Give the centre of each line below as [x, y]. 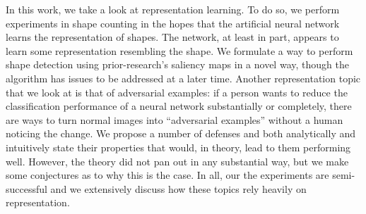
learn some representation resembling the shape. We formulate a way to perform [179, 50]
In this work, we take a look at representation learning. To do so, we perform [173, 9]
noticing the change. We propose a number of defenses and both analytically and [181, 133]
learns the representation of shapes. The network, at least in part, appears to [172, 37]
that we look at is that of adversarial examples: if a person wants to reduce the [177, 92]
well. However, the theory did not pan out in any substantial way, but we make [177, 161]
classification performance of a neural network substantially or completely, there [179, 106]
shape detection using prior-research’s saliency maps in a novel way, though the [177, 64]
